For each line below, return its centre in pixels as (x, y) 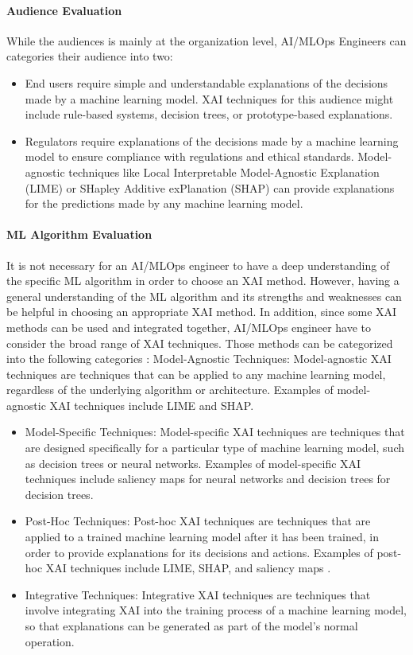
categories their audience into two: (90, 56)
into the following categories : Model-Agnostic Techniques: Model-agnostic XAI (199, 359)
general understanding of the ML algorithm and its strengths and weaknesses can (204, 296)
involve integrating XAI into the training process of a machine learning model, (216, 610)
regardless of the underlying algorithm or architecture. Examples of (170, 390)
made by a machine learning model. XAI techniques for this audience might (209, 98)
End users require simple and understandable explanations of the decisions (206, 82)
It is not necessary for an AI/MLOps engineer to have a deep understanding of (198, 265)
